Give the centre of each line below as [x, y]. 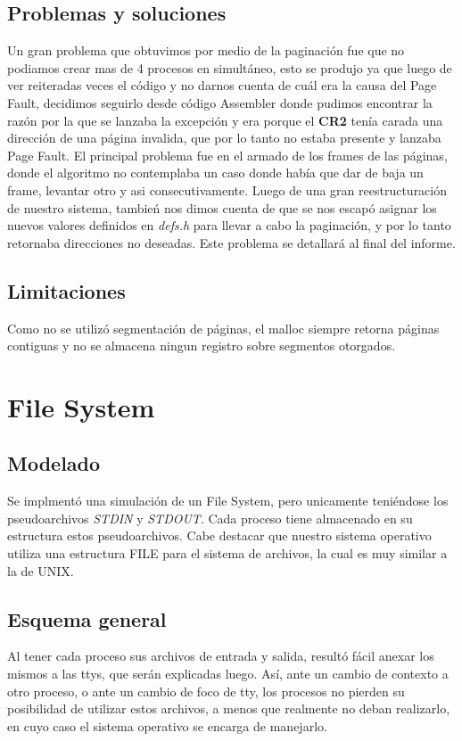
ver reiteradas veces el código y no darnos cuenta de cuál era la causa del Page [222, 85]
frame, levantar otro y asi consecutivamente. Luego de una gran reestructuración [227, 189]
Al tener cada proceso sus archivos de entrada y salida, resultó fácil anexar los [221, 656]
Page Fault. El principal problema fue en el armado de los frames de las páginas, [227, 155]
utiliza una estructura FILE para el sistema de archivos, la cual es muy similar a [227, 553]
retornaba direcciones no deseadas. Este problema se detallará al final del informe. [231, 242]
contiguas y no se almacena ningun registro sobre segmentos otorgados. [202, 346]
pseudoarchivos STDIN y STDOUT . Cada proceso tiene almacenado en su [210, 518]
